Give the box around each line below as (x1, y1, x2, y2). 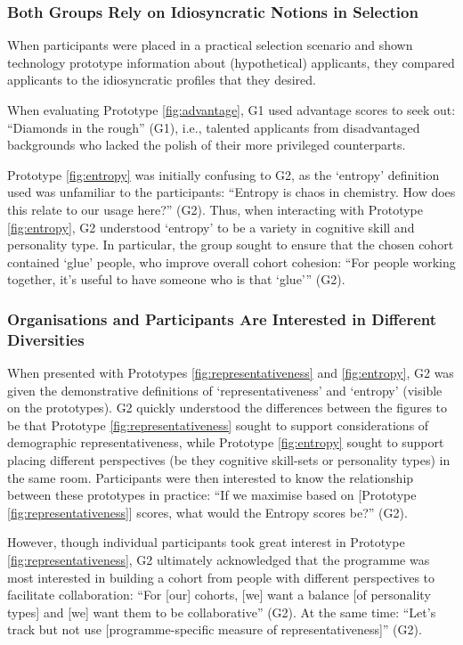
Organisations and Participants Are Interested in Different (7, 307, 437, 330)
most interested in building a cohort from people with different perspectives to (7, 567, 435, 586)
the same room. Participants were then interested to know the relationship (7, 468, 414, 486)
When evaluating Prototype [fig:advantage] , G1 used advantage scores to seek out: (7, 101, 456, 118)
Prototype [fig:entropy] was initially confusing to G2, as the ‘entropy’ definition (7, 165, 440, 184)
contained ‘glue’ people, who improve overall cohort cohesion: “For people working (7, 252, 456, 271)
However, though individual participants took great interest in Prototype (7, 533, 405, 551)
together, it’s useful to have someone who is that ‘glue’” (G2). (7, 270, 345, 289)
